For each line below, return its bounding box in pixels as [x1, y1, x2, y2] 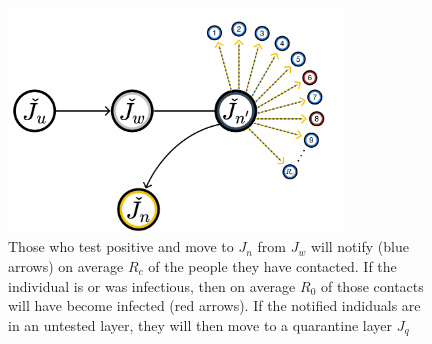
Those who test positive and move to [8, 236, 234, 257]
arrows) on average [8, 255, 124, 276]
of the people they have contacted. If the [148, 255, 397, 276]
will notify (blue [310, 236, 409, 257]
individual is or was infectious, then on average [8, 275, 296, 296]
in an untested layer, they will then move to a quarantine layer [8, 314, 393, 335]
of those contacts [320, 275, 424, 296]
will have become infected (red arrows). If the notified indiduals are [8, 295, 421, 316]
